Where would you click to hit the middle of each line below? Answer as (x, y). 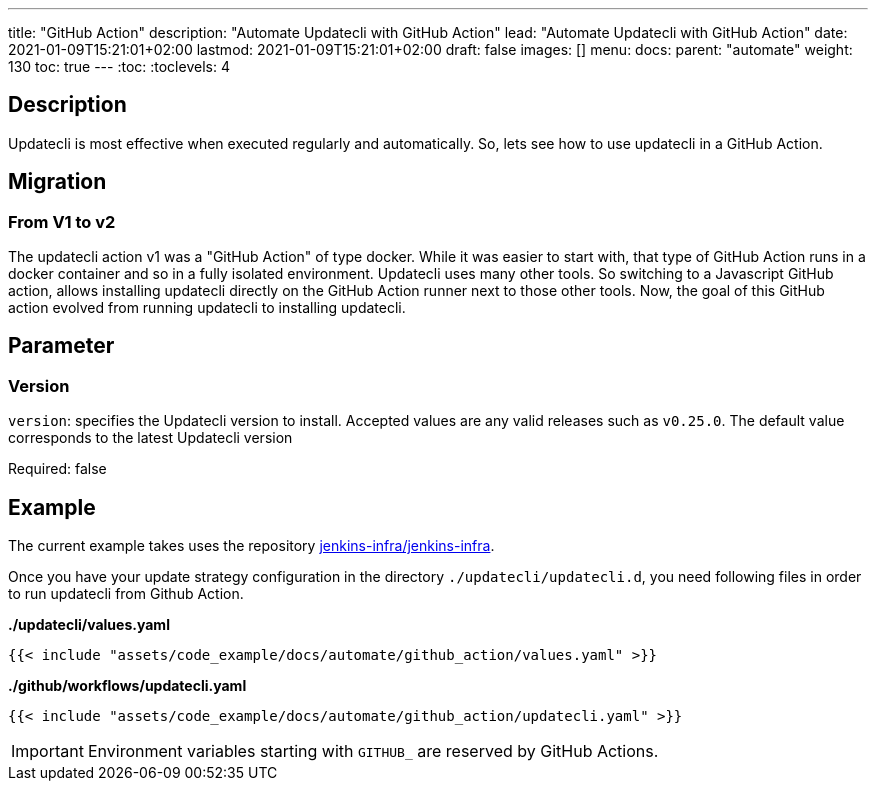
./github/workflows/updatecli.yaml (127, 686)
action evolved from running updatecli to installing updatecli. (207, 308)
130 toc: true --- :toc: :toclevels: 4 (119, 66)
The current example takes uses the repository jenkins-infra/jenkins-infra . (251, 546)
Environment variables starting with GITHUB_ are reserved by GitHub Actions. (373, 751)
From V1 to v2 (62, 221)
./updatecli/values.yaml (89, 625)
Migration (57, 182)
